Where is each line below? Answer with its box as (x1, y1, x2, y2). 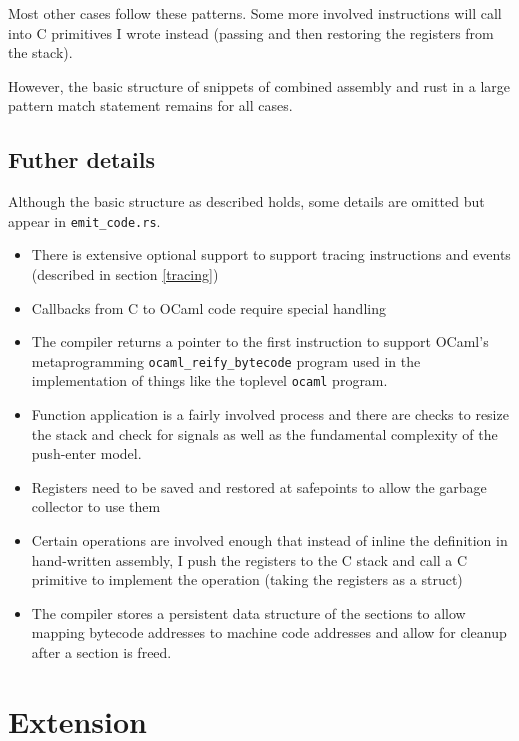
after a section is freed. (31, 642, 172, 663)
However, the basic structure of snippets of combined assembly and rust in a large (8, 75, 510, 96)
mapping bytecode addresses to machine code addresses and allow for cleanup (31, 622, 507, 643)
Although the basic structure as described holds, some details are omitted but (8, 191, 485, 212)
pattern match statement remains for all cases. (8, 95, 293, 116)
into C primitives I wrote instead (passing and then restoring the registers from (8, 22, 494, 43)
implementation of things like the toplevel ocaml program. (31, 370, 388, 391)
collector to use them (31, 496, 161, 517)
